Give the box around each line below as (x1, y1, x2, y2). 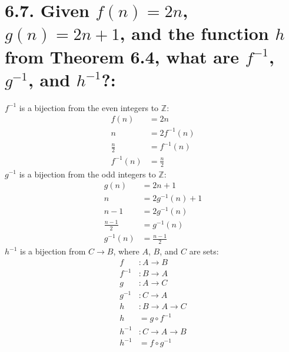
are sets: (189, 245, 219, 257)
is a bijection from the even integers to (19, 101, 159, 113)
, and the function (119, 21, 269, 45)
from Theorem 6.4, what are (5, 44, 239, 68)
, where (113, 245, 139, 257)
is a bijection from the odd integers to (19, 167, 156, 180)
